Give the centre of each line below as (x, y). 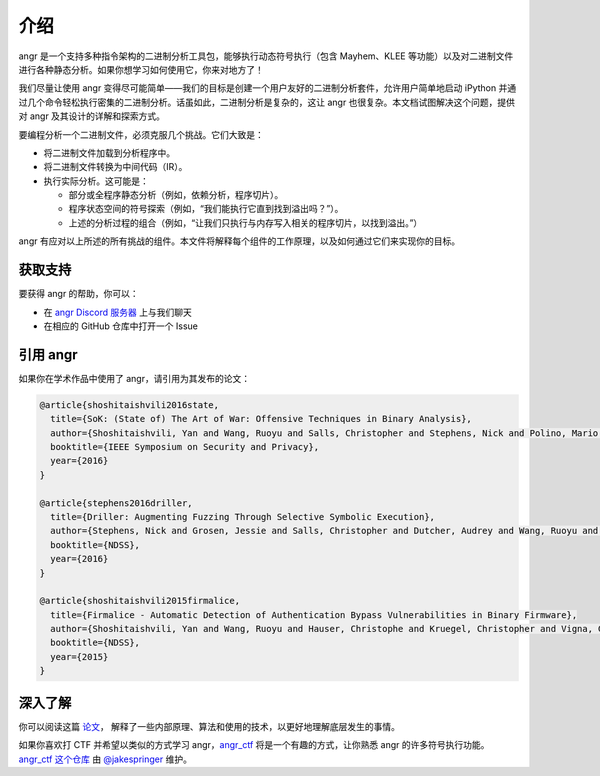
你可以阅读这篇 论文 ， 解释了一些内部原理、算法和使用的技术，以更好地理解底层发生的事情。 (209, 726)
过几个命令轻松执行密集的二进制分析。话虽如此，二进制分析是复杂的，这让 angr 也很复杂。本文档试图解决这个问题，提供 (266, 102)
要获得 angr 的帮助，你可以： (78, 294)
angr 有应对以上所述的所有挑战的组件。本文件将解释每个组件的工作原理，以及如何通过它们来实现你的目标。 (239, 241)
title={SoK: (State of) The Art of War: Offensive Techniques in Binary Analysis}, (261, 419)
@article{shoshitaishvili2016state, (129, 404)
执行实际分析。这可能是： (96, 181)
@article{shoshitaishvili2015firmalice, (139, 601)
